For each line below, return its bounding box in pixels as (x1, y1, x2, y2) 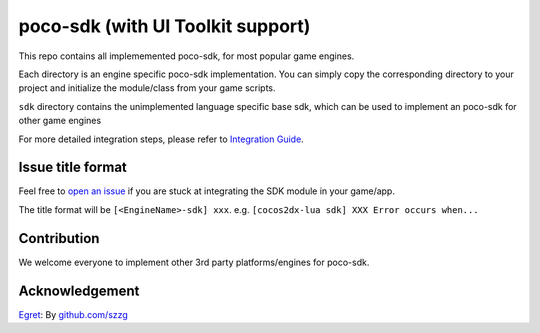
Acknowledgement (18, 282, 140, 299)
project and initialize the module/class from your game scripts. (18, 82, 276, 94)
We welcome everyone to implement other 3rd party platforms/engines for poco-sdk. (18, 256, 370, 268)
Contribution (18, 230, 100, 247)
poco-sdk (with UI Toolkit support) (18, 15, 311, 37)
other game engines (18, 115, 102, 127)
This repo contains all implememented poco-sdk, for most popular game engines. (18, 50, 355, 62)
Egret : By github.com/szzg (18, 308, 129, 320)
